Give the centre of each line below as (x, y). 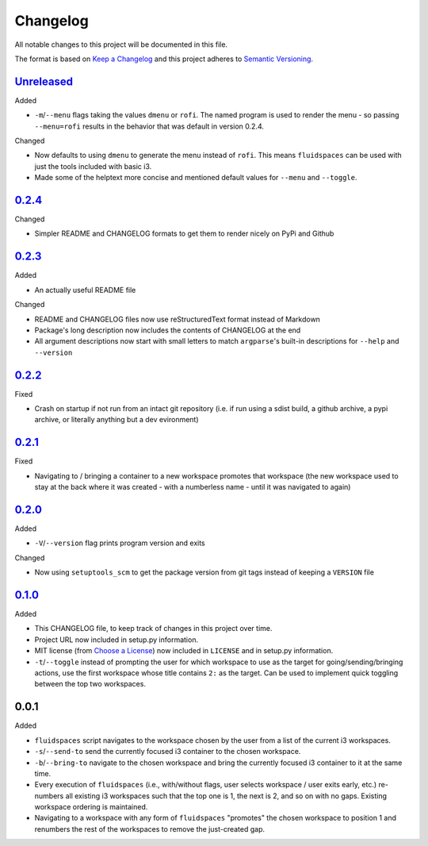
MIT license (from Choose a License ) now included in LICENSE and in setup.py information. (184, 651)
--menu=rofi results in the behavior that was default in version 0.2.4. (149, 126)
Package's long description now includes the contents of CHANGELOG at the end (168, 330)
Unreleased (44, 81)
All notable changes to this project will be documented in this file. (121, 44)
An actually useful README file (85, 290)
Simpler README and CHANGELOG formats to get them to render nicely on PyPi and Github (184, 233)
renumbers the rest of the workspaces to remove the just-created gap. (150, 829)
